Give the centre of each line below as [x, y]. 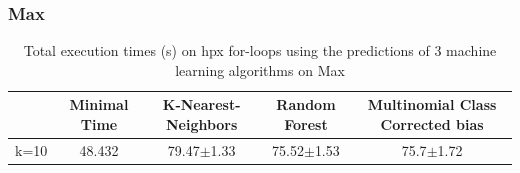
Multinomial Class [432, 104]
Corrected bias [432, 124]
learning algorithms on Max [260, 69]
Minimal [99, 104]
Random [306, 104]
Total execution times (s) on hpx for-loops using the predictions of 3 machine [260, 50]
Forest [306, 124]
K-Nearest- [201, 104]
